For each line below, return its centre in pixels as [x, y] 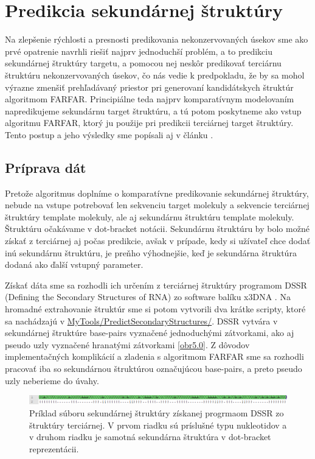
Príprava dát [46, 167]
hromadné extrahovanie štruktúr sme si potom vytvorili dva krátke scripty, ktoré [155, 309]
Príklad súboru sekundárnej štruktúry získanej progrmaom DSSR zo [157, 413]
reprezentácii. [54, 448]
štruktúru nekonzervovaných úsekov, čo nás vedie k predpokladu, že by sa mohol [155, 75]
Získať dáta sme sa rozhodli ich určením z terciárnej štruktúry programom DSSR [156, 285]
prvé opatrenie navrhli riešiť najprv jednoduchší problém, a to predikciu [139, 51]
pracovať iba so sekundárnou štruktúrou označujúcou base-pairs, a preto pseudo [154, 368]
